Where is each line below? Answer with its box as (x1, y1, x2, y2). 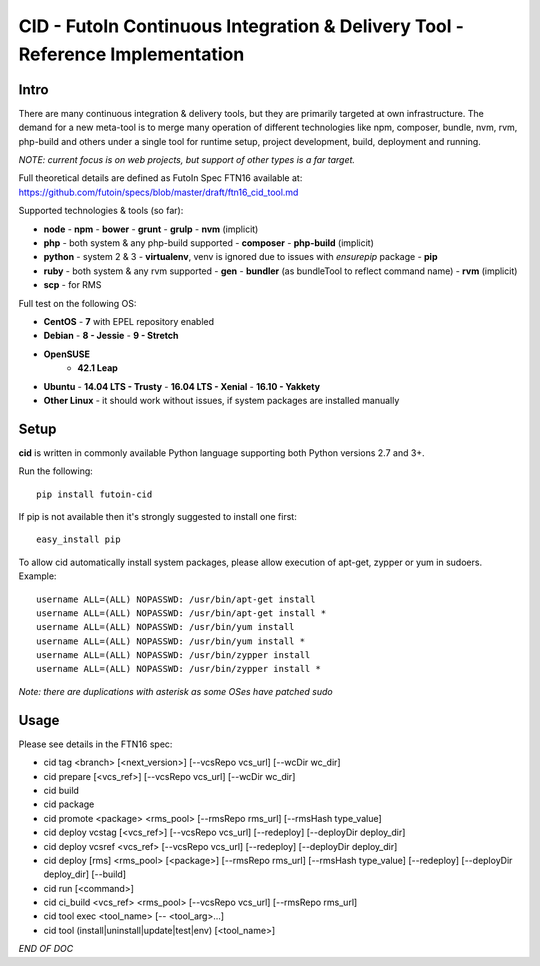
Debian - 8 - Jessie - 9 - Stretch (43, 330, 179, 342)
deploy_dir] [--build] (43, 868, 127, 880)
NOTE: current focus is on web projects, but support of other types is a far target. (18, 154, 355, 166)
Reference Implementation (18, 43, 245, 65)
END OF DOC (18, 943, 74, 955)
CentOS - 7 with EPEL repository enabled (43, 315, 215, 327)
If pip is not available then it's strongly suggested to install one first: (18, 510, 297, 522)
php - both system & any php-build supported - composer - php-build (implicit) (43, 236, 375, 249)
